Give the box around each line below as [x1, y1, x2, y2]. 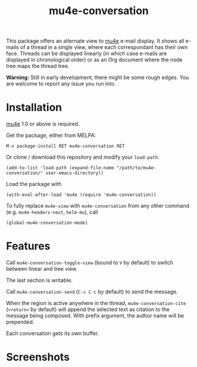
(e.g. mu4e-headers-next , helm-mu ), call [6, 208, 98, 216]
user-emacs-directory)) [45, 170, 104, 176]
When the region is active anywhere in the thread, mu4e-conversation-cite [6, 300, 186, 307]
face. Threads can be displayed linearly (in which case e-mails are [6, 50, 167, 57]
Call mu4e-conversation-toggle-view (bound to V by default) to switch [6, 259, 173, 266]
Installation [6, 101, 62, 114]
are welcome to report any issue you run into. [6, 80, 116, 87]
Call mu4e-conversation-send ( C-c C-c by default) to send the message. [6, 288, 178, 296]
